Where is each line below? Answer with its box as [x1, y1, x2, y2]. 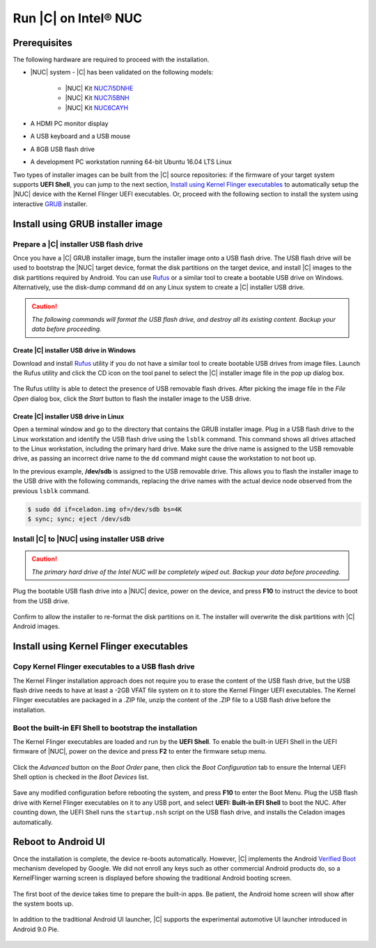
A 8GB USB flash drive [30, 145, 95, 153]
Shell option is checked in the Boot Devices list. [13, 773, 149, 782]
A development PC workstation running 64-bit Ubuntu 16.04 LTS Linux [30, 157, 233, 166]
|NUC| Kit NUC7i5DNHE [65, 84, 134, 92]
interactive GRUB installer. [13, 199, 88, 208]
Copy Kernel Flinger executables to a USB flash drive [13, 662, 195, 671]
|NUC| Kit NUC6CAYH [65, 103, 129, 111]
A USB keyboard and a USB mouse [30, 132, 131, 141]
